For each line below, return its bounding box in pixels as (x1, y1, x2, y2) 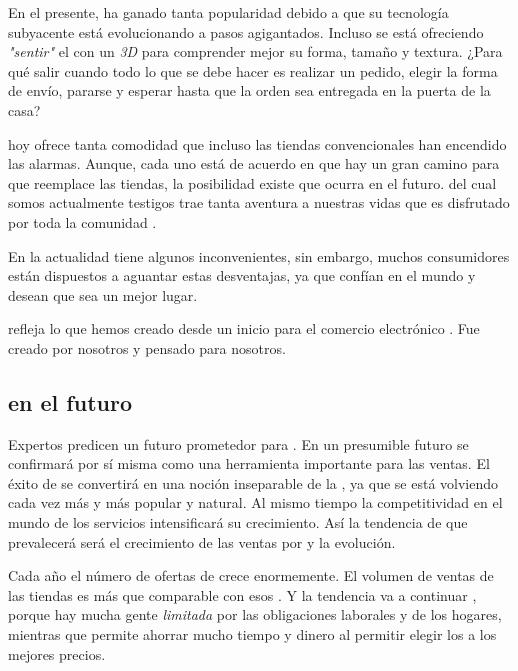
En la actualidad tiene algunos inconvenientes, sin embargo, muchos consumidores (8, 245, 510, 266)
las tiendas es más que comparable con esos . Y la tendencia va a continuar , (8, 584, 477, 605)
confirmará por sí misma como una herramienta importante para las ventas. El (8, 453, 490, 474)
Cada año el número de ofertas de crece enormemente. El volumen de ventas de (8, 565, 494, 586)
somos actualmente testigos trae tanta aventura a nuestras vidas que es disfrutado (8, 192, 510, 213)
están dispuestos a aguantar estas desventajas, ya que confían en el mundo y (8, 265, 476, 286)
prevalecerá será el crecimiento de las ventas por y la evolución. (8, 531, 396, 552)
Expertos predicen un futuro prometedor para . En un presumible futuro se (8, 433, 469, 454)
